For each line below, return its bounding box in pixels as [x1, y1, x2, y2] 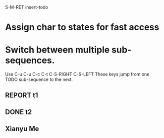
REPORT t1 [5, 91, 38, 99]
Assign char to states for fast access [5, 22, 160, 33]
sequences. [5, 55, 55, 66]
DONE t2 [5, 108, 32, 116]
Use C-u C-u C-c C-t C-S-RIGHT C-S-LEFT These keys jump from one [5, 71, 150, 77]
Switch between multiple [5, 44, 110, 56]
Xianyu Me [5, 125, 39, 133]
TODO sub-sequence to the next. [5, 76, 73, 82]
